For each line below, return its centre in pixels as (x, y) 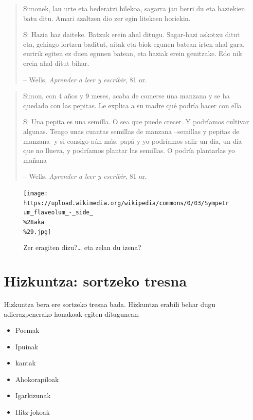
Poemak (27, 330)
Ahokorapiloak (37, 379)
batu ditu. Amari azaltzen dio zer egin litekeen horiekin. (107, 18)
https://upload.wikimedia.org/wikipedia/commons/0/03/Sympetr (126, 203)
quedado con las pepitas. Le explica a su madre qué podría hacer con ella (132, 105)
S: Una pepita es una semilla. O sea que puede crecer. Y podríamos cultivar (136, 122)
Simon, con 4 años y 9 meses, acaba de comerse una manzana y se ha (126, 96)
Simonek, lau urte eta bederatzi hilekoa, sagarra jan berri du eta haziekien (134, 8)
